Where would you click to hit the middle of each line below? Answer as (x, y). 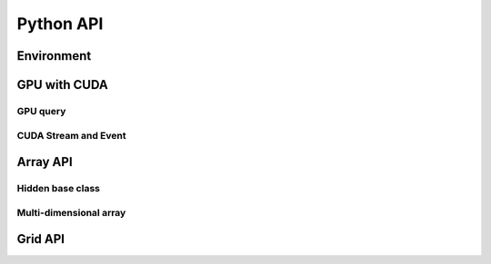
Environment (54, 56)
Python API (60, 24)
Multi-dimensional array (71, 212)
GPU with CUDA (62, 85)
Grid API (41, 239)
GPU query (41, 111)
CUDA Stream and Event (71, 135)
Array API (45, 162)
